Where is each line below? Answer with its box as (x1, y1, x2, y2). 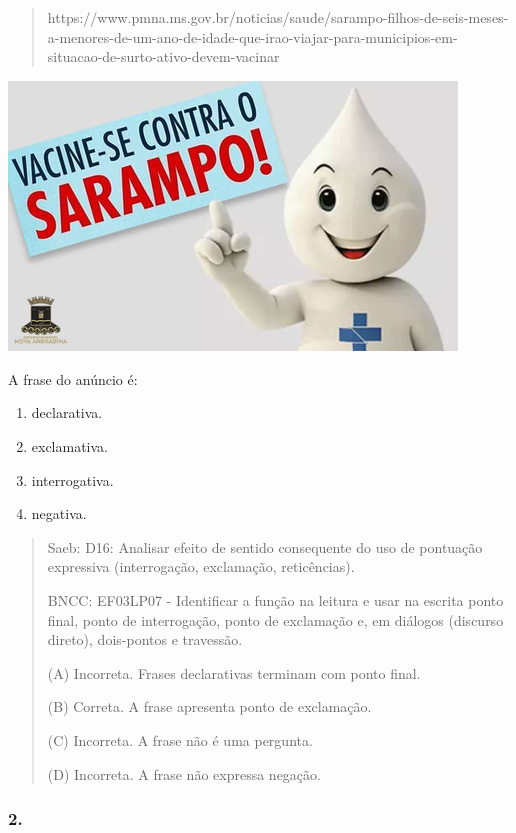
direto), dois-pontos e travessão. (47, 629, 243, 650)
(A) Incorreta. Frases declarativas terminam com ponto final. (47, 662, 421, 683)
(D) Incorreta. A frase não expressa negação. (47, 763, 321, 784)
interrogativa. (31, 469, 114, 490)
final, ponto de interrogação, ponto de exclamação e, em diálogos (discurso (47, 609, 504, 630)
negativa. (31, 503, 87, 524)
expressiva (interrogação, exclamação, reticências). (47, 556, 355, 577)
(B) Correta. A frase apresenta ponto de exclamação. (47, 696, 372, 717)
